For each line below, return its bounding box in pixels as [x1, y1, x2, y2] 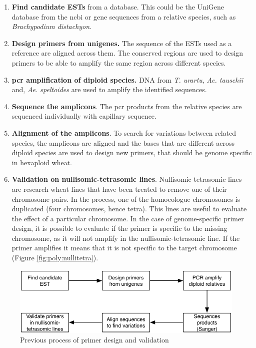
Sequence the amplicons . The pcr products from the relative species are [11, 101, 242, 111]
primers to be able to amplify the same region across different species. [11, 57, 226, 68]
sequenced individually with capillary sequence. [11, 111, 156, 121]
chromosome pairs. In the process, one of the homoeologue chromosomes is [11, 193, 240, 204]
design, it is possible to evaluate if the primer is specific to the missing [11, 223, 227, 233]
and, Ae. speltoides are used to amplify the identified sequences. [11, 84, 207, 95]
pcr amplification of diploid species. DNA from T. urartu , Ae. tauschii [11, 74, 243, 85]
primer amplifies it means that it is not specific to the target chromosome [11, 242, 237, 253]
